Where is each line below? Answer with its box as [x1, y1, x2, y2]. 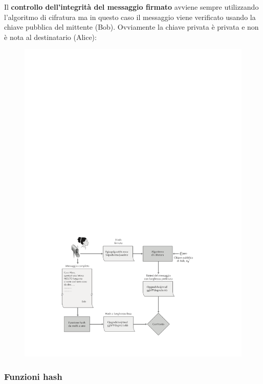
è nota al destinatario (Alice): [4, 31, 97, 42]
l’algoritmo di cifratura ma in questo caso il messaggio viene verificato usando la [4, 11, 256, 22]
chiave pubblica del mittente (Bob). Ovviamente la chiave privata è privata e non [4, 22, 259, 32]
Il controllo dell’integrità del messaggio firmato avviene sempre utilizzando [4, 2, 259, 12]
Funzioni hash [4, 370, 62, 382]
